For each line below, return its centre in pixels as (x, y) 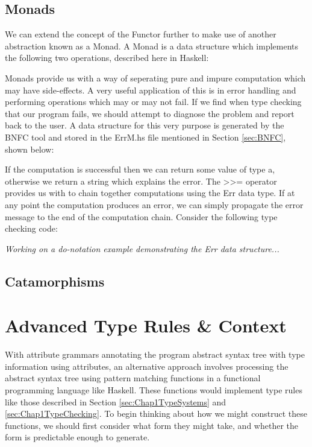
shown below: (30, 149)
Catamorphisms (55, 281)
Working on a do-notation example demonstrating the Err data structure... (142, 248)
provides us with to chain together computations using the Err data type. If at (150, 193)
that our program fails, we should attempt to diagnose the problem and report (150, 113)
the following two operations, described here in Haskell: (107, 58)
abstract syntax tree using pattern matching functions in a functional (133, 378)
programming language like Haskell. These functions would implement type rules (154, 389)
